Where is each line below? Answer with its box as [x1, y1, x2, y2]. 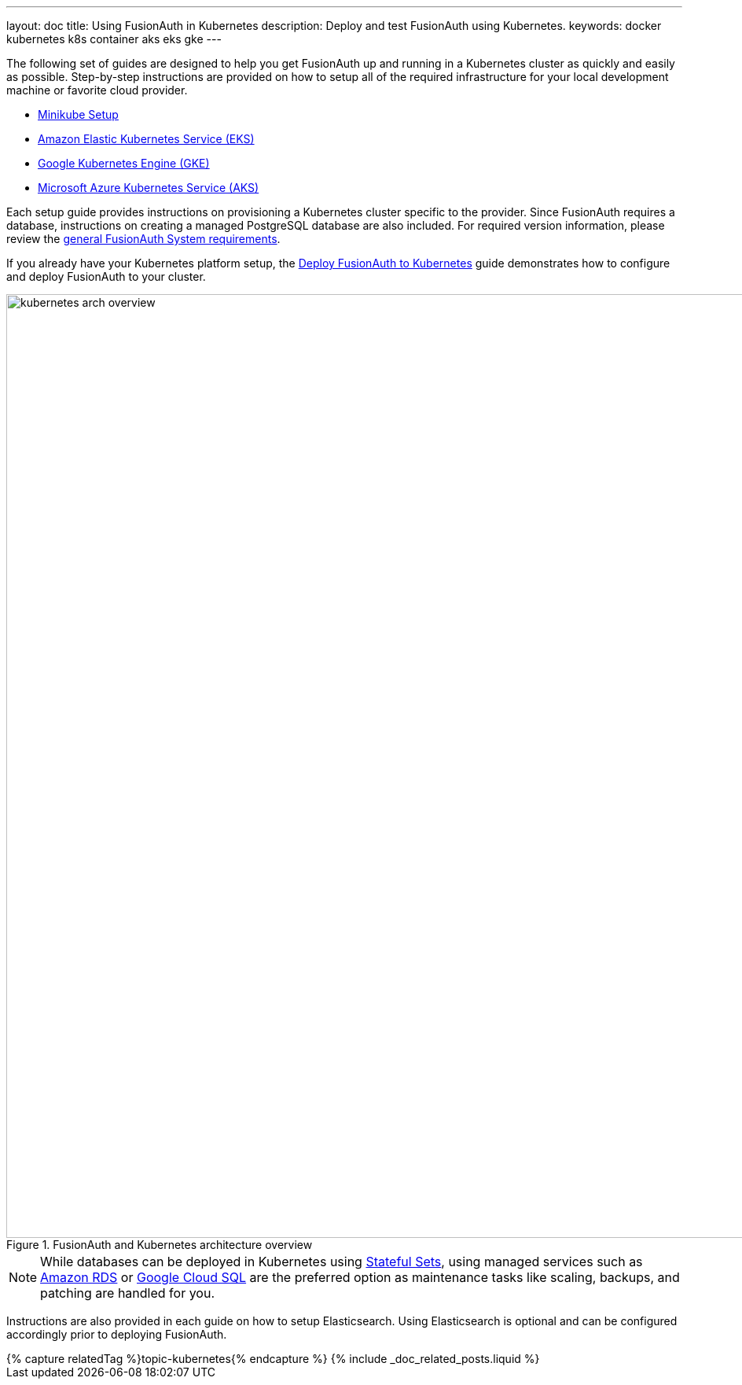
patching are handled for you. [40, 1285, 215, 1301]
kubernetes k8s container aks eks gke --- [6, 32, 222, 46]
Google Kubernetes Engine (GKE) [38, 157, 210, 170]
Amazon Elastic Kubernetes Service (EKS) [38, 132, 255, 145]
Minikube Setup [38, 108, 119, 121]
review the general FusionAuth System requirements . [6, 232, 281, 245]
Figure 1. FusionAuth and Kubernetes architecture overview [6, 1238, 313, 1251]
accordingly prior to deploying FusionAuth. [6, 1328, 227, 1341]
